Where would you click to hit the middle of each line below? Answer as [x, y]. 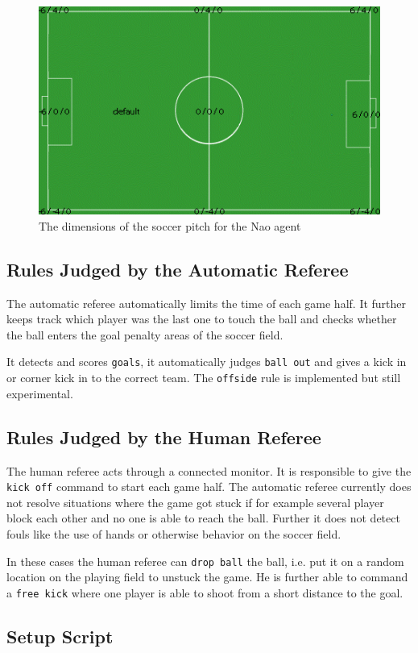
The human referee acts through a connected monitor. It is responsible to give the [209, 470]
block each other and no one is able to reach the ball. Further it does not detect [203, 518]
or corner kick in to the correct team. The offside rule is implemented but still [204, 378]
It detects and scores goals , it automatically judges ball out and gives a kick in [207, 362]
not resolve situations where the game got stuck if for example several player [195, 502]
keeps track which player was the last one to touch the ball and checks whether [202, 319]
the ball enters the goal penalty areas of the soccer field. [145, 334]
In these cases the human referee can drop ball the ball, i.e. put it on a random [205, 561]
